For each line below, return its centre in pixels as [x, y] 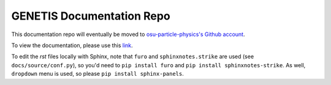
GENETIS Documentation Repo [91, 16]
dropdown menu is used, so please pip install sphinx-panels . [97, 74]
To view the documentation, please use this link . [72, 45]
